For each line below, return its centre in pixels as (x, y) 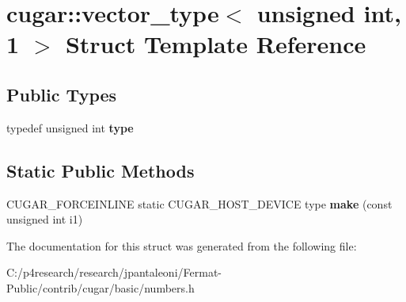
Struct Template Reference (216, 44)
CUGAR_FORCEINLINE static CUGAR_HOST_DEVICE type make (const (199, 203)
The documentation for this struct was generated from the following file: (182, 245)
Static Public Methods (101, 170)
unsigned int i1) (45, 219)
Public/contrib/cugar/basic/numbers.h (101, 287)
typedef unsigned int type (70, 127)
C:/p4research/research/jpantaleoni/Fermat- (114, 272)
